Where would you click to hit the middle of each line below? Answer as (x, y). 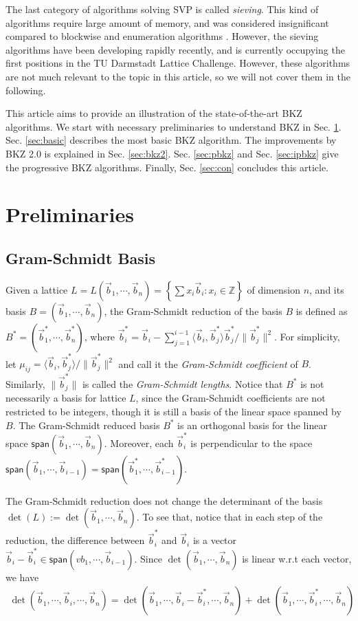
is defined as (322, 310)
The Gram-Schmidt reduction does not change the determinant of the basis (164, 500)
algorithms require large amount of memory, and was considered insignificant (167, 22)
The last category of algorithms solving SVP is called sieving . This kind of (162, 9)
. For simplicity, (307, 336)
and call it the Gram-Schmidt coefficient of (208, 363)
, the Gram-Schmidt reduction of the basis (193, 310)
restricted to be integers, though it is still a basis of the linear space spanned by (174, 411)
